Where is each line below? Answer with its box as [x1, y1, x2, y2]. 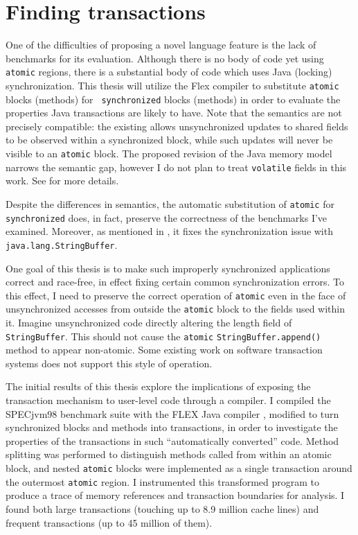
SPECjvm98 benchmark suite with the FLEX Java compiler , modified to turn [6, 406, 339, 421]
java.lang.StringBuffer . [6, 237, 118, 252]
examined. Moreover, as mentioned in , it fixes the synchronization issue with [6, 224, 333, 238]
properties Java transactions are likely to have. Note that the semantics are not [6, 105, 342, 120]
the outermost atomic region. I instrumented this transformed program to [6, 474, 320, 489]
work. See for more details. [6, 173, 119, 188]
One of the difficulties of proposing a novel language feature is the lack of [6, 37, 316, 52]
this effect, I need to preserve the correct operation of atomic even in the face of [6, 288, 346, 302]
